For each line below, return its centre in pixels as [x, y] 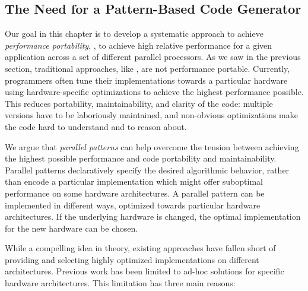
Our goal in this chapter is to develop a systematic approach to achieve [134, 34]
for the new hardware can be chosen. [72, 228]
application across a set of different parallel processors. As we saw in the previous [153, 57]
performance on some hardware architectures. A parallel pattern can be [135, 193]
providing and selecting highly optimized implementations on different [132, 259]
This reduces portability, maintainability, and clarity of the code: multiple [139, 103]
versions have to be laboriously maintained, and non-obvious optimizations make [151, 115]
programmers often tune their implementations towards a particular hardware [146, 80]
